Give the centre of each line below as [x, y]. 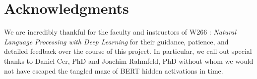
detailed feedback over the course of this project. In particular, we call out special [128, 51]
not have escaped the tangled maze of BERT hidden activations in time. [114, 70]
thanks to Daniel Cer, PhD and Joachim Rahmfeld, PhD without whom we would [129, 60]
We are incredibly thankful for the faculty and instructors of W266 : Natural [120, 32]
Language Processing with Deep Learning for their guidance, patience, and [116, 41]
